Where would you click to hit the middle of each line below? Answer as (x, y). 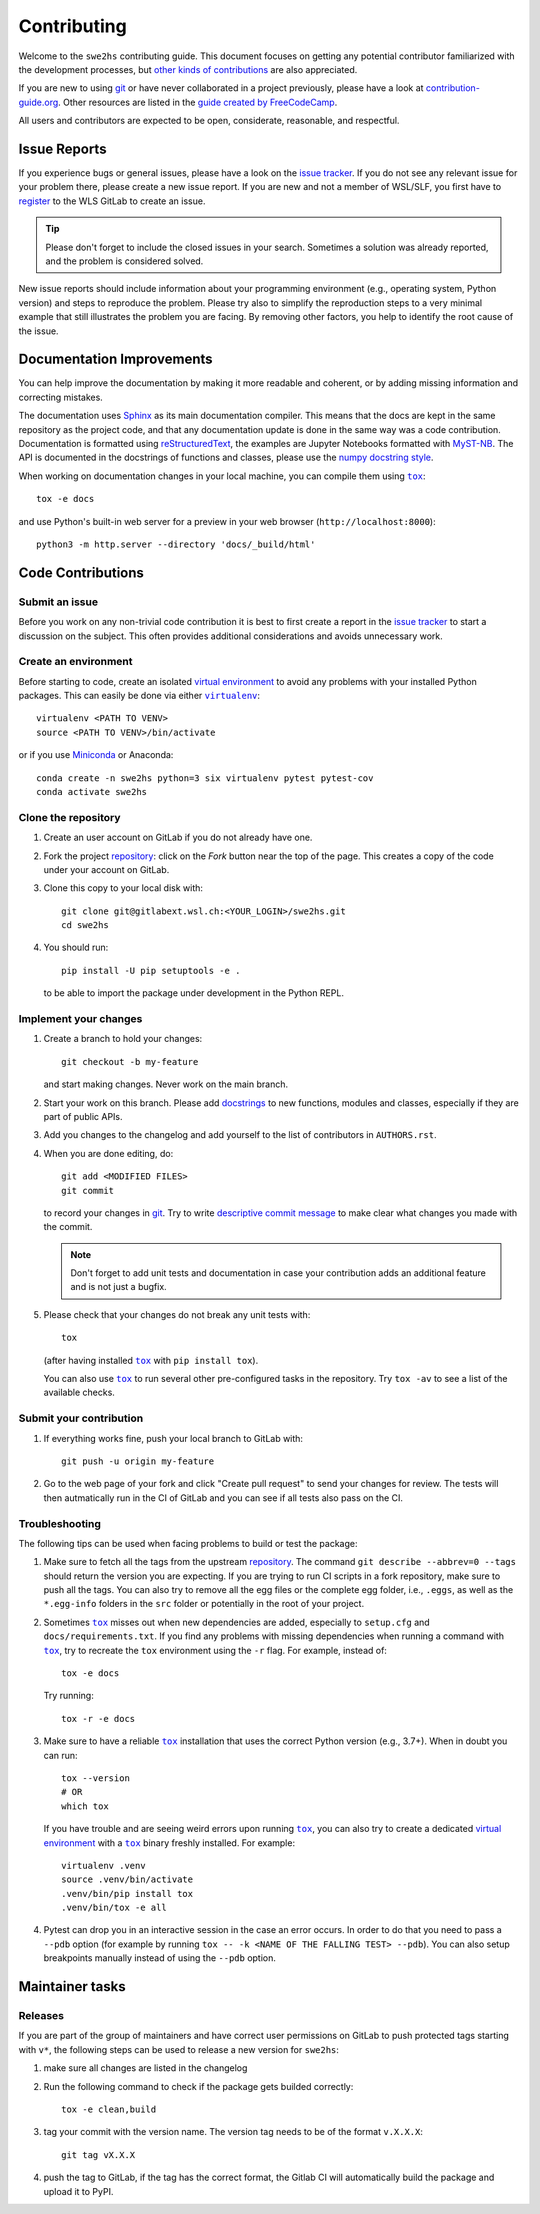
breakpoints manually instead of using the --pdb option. (160, 1958)
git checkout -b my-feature (130, 1061)
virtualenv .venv (103, 1865)
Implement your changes (80, 1019)
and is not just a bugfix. (118, 1287)
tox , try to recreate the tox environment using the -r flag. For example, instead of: (215, 1650)
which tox (85, 1806)
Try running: (68, 1696)
